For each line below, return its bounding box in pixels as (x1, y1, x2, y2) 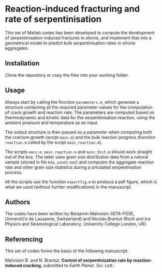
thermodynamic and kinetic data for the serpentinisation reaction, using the (5, 114, 155, 120)
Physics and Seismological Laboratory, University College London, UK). (5, 221, 147, 227)
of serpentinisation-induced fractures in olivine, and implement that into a (5, 35, 152, 41)
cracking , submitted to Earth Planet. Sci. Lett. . (22, 263, 115, 269)
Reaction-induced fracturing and (5, 3, 140, 15)
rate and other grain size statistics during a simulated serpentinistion (5, 164, 142, 170)
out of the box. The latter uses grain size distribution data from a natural (5, 154, 148, 160)
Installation (5, 59, 40, 67)
